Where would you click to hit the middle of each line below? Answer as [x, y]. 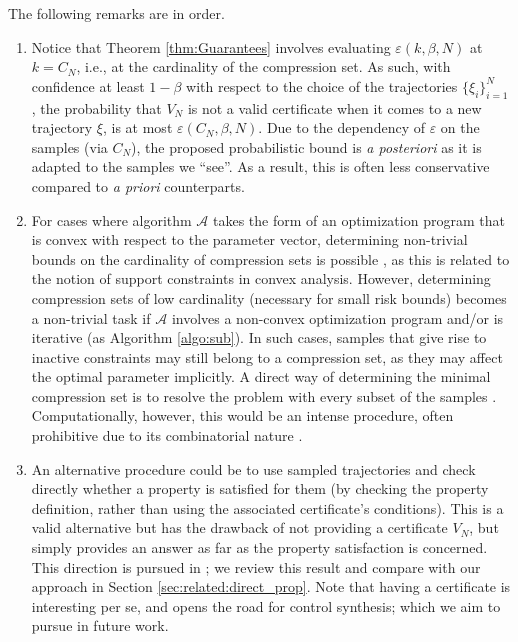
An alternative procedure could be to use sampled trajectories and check [253, 468]
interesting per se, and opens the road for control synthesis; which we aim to [266, 605]
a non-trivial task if [91, 317]
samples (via [69, 146]
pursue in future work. [100, 625]
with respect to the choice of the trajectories [322, 85]
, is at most [137, 127]
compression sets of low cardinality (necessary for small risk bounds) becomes [269, 297]
